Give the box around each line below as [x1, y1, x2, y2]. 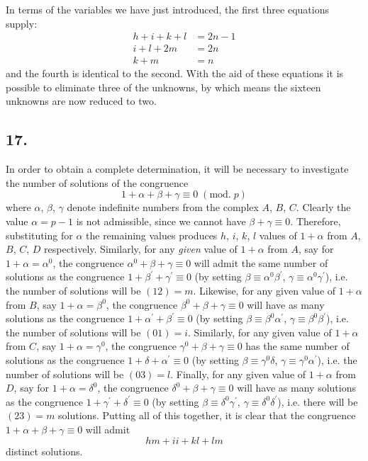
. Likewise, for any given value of [193, 283, 336, 298]
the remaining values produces [86, 227, 218, 242]
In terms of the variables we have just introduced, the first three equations [6, 2, 329, 16]
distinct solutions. [6, 443, 83, 458]
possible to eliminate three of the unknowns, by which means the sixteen [6, 79, 321, 94]
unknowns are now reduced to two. [6, 93, 157, 108]
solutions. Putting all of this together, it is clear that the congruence [58, 408, 356, 423]
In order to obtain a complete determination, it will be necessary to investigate [6, 161, 349, 176]
